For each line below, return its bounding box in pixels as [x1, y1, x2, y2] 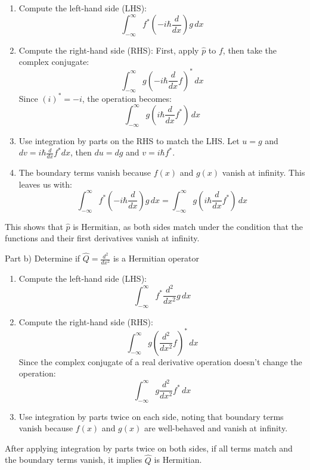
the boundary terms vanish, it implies [5, 453, 142, 466]
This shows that [5, 220, 63, 232]
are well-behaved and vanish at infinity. [144, 422, 288, 434]
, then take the [222, 43, 277, 56]
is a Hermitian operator [113, 252, 199, 264]
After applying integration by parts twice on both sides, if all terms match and [5, 441, 293, 454]
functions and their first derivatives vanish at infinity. [5, 232, 200, 244]
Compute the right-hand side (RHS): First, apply [18, 43, 199, 56]
